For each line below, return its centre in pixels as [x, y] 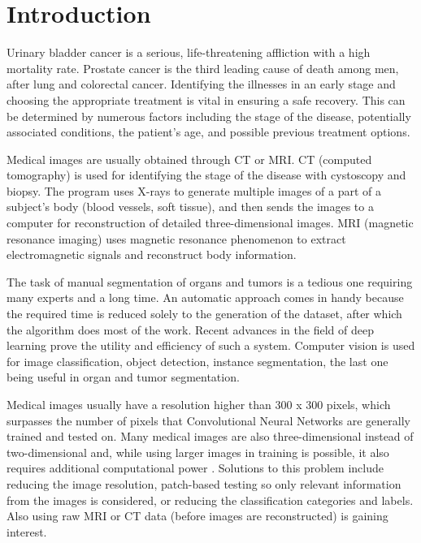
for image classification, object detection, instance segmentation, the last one [197, 361]
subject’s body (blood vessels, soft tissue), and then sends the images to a [190, 207]
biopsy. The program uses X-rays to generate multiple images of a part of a [194, 190]
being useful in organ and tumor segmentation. [123, 377]
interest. [27, 531]
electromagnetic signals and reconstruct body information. [152, 254]
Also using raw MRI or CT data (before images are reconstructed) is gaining [197, 516]
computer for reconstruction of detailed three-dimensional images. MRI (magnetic [210, 223]
